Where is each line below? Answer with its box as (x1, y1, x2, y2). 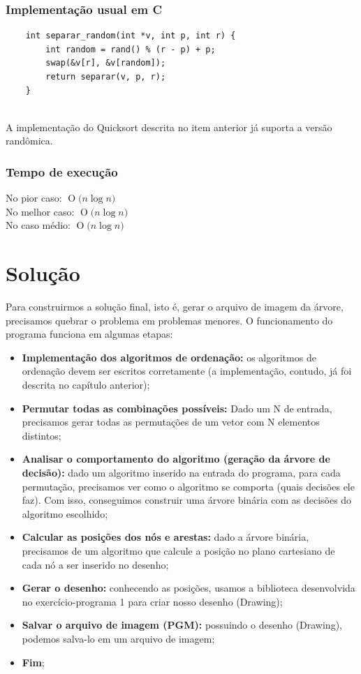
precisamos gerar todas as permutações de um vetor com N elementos (22, 414, 320, 429)
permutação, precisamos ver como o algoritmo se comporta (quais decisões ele (22, 479, 355, 493)
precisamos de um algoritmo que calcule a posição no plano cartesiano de (22, 544, 335, 557)
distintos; (22, 428, 61, 442)
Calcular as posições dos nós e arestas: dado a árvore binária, (22, 530, 309, 544)
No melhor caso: (6, 204, 75, 218)
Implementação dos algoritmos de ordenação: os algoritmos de (22, 350, 316, 364)
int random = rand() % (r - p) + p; (45, 44, 216, 54)
